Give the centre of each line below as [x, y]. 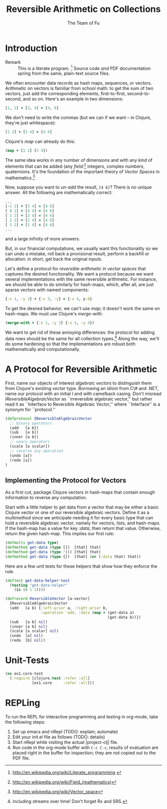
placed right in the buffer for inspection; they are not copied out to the [84, 753]
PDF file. [21, 758]
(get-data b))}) [124, 617]
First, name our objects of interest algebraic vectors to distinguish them [79, 383]
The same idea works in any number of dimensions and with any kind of [79, 160]
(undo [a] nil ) [26, 636]
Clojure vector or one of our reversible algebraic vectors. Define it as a [77, 512]
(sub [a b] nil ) [29, 622]
